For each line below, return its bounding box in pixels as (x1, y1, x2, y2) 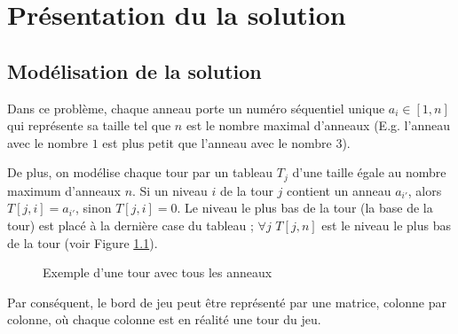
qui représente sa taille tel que (7, 116, 171, 135)
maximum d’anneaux (7, 181, 121, 199)
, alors (407, 181, 442, 199)
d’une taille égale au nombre (292, 163, 446, 182)
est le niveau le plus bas (321, 216, 451, 234)
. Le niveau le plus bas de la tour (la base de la (177, 198, 433, 217)
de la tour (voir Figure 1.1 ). (7, 233, 158, 252)
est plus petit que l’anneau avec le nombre (102, 133, 332, 151)
